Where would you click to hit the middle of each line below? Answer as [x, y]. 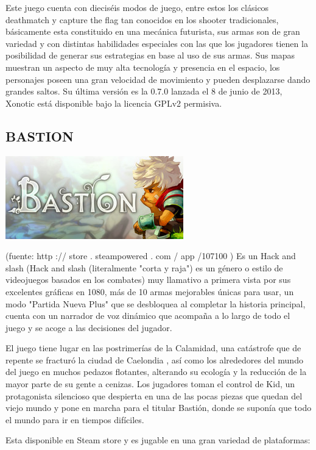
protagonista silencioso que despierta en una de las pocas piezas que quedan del [154, 395]
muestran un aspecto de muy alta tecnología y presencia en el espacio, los [143, 67]
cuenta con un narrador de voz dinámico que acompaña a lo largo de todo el [148, 316]
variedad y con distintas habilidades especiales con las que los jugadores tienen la [157, 43]
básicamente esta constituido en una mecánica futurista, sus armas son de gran [153, 31]
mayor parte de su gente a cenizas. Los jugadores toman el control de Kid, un [150, 384]
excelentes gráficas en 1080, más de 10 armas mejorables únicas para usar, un [150, 291]
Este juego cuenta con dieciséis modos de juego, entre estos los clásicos [137, 7]
